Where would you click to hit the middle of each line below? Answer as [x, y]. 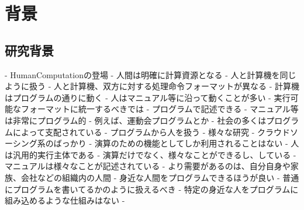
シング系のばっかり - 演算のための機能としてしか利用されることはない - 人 [156, 143]
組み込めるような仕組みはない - [65, 200]
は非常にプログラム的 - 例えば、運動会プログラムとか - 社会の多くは [136, 120]
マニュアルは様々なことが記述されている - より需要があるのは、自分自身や [148, 166]
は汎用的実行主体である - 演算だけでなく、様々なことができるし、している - [151, 154]
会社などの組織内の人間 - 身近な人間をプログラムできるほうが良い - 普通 [160, 177]
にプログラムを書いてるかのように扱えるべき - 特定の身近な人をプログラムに [152, 189]
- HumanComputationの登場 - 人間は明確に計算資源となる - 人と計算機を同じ [151, 74]
